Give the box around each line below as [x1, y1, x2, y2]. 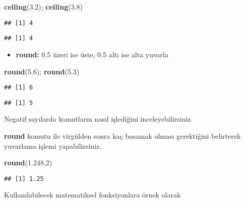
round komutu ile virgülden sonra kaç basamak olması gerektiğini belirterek [4, 131, 241, 141]
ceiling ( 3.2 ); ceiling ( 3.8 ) [4, 2, 83, 12]
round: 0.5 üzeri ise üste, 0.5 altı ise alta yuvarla [16, 49, 168, 59]
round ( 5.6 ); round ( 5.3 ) [4, 66, 80, 76]
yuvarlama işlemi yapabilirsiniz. [4, 140, 102, 151]
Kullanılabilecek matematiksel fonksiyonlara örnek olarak [4, 189, 181, 200]
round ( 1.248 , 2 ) [4, 157, 52, 168]
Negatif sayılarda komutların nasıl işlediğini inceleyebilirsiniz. [4, 114, 193, 124]
